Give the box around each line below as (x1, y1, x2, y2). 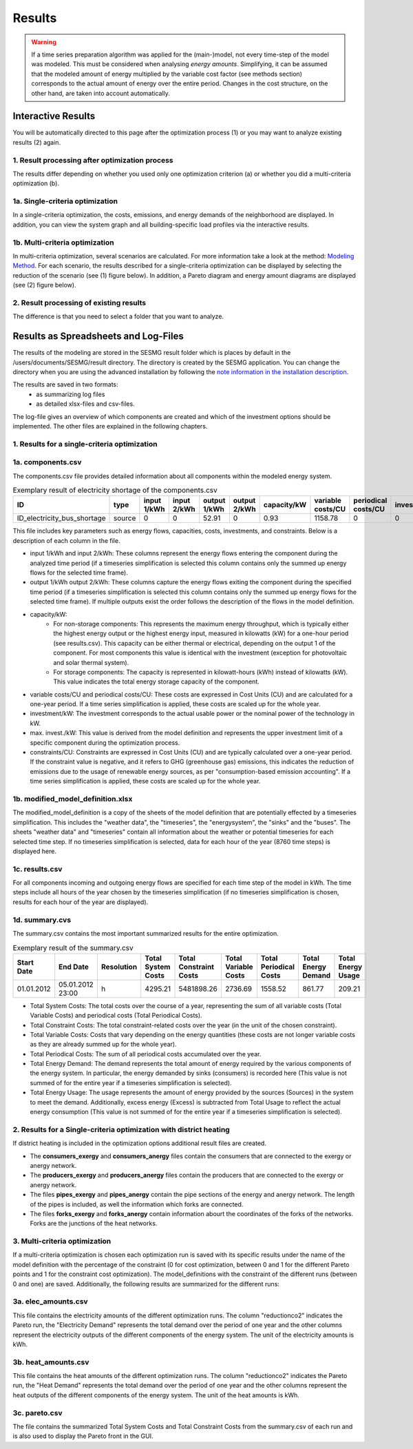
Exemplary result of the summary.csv (12, 943, 134, 952)
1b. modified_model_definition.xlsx (12, 794, 133, 803)
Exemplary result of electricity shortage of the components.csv (12, 486, 218, 495)
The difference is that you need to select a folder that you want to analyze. (12, 312, 224, 320)
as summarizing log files (36, 390, 105, 398)
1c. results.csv (12, 864, 63, 874)
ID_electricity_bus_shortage (17, 513, 106, 523)
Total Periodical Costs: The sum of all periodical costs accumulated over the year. (30, 1049, 262, 1058)
